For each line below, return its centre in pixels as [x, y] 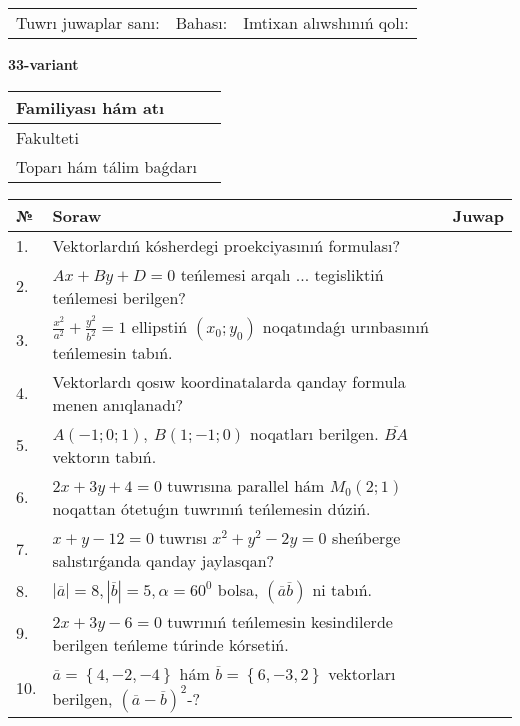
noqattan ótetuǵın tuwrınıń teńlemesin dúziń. [211, 508]
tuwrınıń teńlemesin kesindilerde [280, 621]
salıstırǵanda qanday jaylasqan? [163, 560]
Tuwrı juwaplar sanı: [88, 22]
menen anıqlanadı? [118, 404]
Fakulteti [47, 137]
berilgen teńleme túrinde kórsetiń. [170, 644]
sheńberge [366, 537]
